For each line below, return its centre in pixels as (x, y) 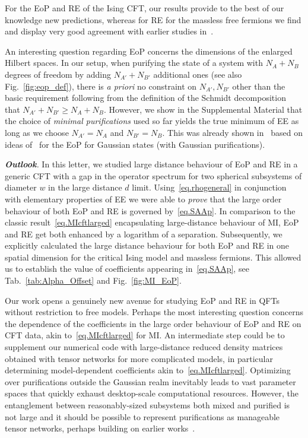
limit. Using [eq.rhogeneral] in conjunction (209, 187)
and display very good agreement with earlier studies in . (109, 31)
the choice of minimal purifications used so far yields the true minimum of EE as (152, 121)
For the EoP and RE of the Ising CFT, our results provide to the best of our (145, 8)
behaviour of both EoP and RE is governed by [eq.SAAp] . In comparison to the (150, 210)
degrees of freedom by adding (58, 74)
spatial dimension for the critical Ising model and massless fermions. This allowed (153, 257)
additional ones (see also (198, 74)
